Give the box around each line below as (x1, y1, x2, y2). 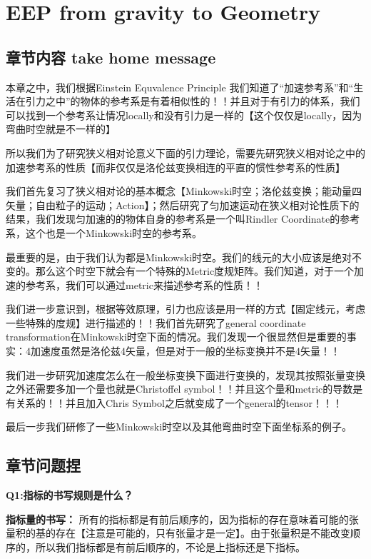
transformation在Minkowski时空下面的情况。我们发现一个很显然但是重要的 (6, 329, 347, 344)
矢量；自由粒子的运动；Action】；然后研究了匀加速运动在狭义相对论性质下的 (6, 197, 360, 212)
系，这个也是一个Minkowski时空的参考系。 (6, 225, 203, 240)
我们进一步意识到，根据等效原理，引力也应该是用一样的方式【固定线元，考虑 (6, 301, 365, 316)
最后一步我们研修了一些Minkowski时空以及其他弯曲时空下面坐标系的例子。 (6, 419, 352, 434)
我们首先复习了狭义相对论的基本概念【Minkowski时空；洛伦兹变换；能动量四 (6, 183, 362, 198)
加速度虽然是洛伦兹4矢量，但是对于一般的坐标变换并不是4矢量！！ (30, 343, 340, 358)
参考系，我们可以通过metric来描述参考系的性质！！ (25, 277, 263, 292)
